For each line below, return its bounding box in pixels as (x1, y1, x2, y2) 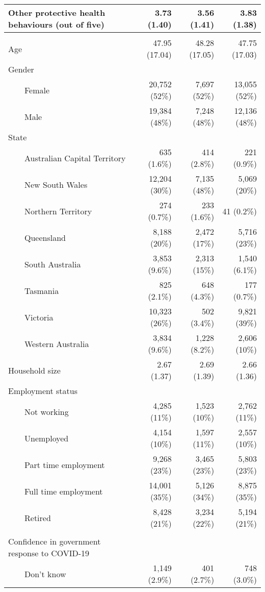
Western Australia (24, 337, 89, 350)
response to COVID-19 (8, 547, 90, 559)
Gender (8, 63, 34, 75)
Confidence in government (8, 535, 101, 547)
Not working (24, 405, 69, 417)
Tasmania (24, 284, 59, 297)
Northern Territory (24, 205, 92, 217)
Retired (24, 511, 51, 524)
